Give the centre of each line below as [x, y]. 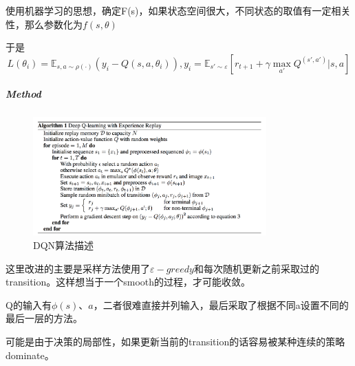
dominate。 [30, 355]
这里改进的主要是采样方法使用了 [78, 268]
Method [23, 94]
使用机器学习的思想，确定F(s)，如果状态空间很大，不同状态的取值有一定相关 [178, 10]
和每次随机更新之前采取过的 [256, 268]
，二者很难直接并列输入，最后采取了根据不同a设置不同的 [221, 304]
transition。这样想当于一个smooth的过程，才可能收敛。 [128, 282]
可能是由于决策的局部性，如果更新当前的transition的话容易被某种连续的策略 [175, 341]
